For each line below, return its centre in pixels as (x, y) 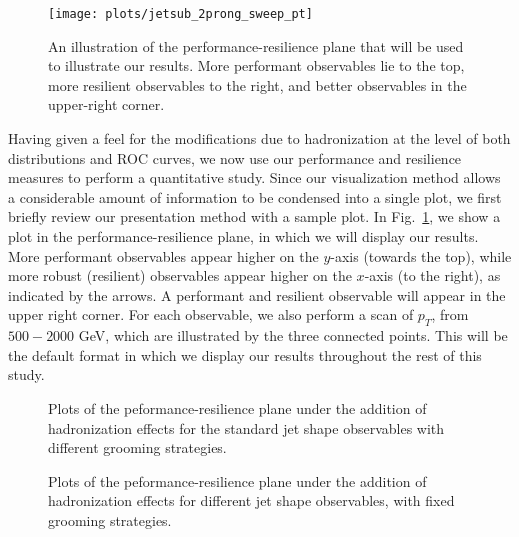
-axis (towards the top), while (421, 255)
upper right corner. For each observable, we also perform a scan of (211, 314)
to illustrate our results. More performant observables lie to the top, (256, 65)
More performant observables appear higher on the (163, 255)
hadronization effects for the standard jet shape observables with (246, 427)
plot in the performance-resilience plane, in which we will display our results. (243, 236)
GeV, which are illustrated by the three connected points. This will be (293, 335)
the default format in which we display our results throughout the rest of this (245, 354)
